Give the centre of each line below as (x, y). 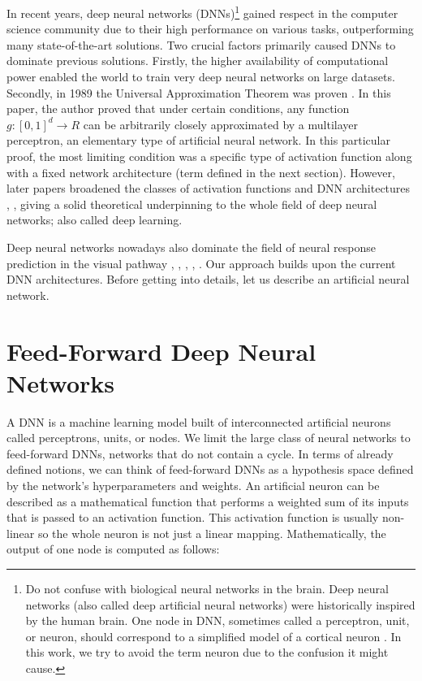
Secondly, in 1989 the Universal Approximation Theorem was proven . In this (199, 92)
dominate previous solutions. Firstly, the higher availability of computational (198, 61)
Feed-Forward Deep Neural (161, 351)
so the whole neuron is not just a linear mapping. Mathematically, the (212, 533)
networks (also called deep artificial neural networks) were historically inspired (220, 604)
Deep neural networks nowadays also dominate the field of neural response (191, 247)
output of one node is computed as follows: (113, 549)
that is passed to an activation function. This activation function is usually (193, 517)
